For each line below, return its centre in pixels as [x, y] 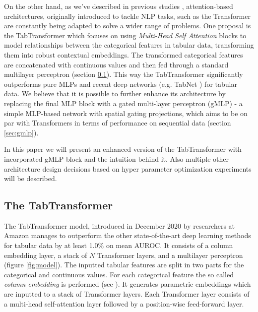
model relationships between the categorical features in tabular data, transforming [129, 45]
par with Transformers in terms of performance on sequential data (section [118, 123]
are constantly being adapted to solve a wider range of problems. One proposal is [128, 26]
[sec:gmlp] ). [21, 132]
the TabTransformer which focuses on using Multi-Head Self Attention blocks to [125, 35]
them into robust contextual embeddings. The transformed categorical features [124, 54]
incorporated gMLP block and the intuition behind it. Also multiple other [116, 158]
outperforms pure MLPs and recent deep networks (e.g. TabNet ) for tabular [121, 84]
